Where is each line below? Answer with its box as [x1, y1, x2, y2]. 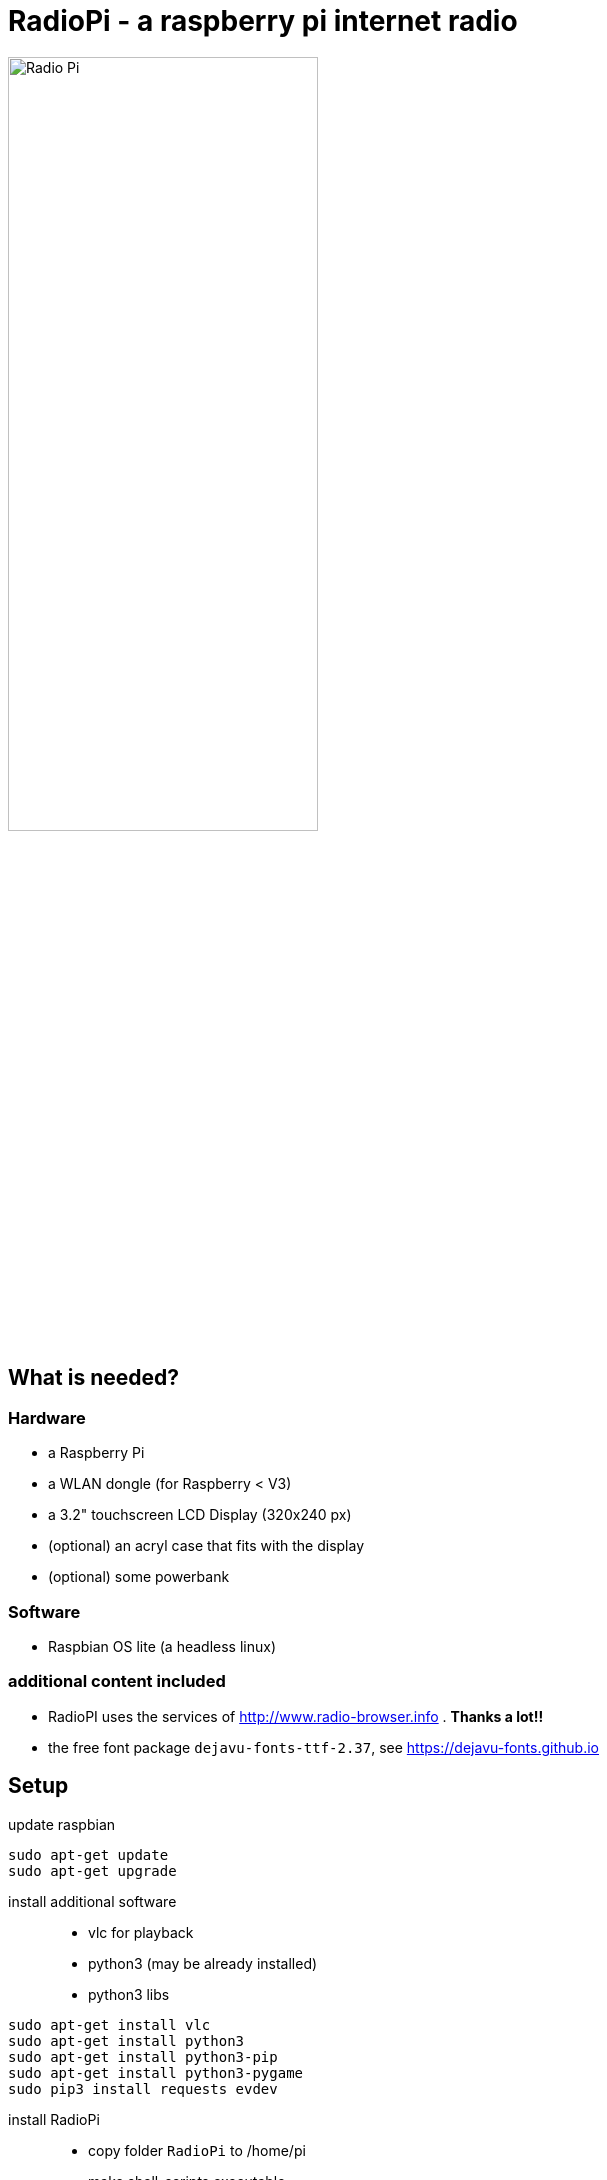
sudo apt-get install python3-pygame [8, 2064, 304, 2081]
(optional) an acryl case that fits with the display [48, 1537, 365, 1555]
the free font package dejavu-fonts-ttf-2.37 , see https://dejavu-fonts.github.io [48, 1738, 599, 1756]
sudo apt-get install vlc [8, 2016, 211, 2033]
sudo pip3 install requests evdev [8, 2080, 278, 2097]
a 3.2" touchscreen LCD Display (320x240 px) [48, 1506, 352, 1524]
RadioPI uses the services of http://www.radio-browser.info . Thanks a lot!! [48, 1707, 544, 1725]
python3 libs [88, 1985, 170, 2003]
